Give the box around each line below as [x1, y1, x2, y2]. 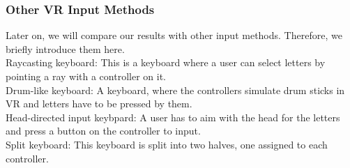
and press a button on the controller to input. [6, 123, 201, 138]
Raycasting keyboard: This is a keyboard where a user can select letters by [6, 55, 326, 70]
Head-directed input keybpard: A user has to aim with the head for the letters [6, 109, 340, 124]
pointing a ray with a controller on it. [6, 69, 166, 83]
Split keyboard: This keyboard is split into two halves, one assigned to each [6, 137, 328, 151]
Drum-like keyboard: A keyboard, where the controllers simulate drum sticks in [6, 82, 345, 97]
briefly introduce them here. [6, 41, 125, 56]
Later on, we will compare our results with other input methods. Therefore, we [6, 28, 342, 43]
